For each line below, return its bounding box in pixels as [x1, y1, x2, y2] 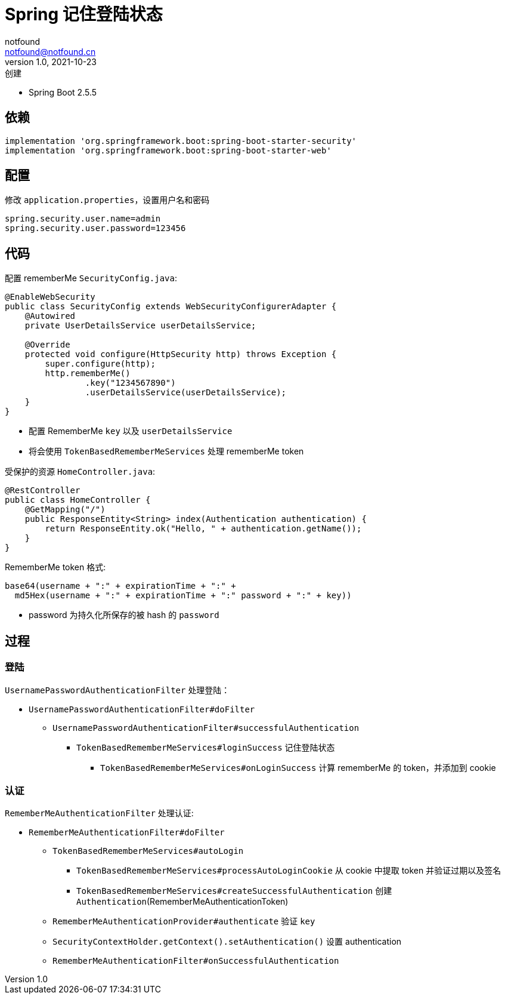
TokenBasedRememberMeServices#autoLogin [52, 846, 244, 856]
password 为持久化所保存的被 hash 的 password [29, 610, 219, 620]
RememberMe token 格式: [5, 562, 106, 573]
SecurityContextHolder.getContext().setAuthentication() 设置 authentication [52, 936, 402, 947]
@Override [24, 340, 70, 350]
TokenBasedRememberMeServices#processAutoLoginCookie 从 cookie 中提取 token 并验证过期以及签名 [76, 865, 501, 876]
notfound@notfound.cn [5, 46, 96, 57]
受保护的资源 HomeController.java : [5, 466, 156, 477]
